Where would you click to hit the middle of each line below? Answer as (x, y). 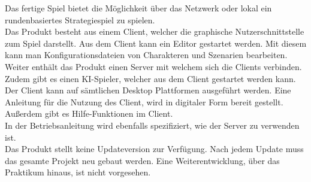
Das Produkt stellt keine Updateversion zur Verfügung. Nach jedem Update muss (154, 149)
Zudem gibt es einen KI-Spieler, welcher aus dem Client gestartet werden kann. (150, 78)
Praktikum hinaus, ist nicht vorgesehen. (78, 172)
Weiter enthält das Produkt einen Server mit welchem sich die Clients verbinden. (153, 66)
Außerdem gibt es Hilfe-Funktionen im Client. (89, 113)
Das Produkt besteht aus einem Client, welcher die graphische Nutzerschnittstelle (155, 31)
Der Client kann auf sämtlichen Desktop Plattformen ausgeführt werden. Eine (148, 90)
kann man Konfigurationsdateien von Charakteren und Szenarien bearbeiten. (146, 55)
